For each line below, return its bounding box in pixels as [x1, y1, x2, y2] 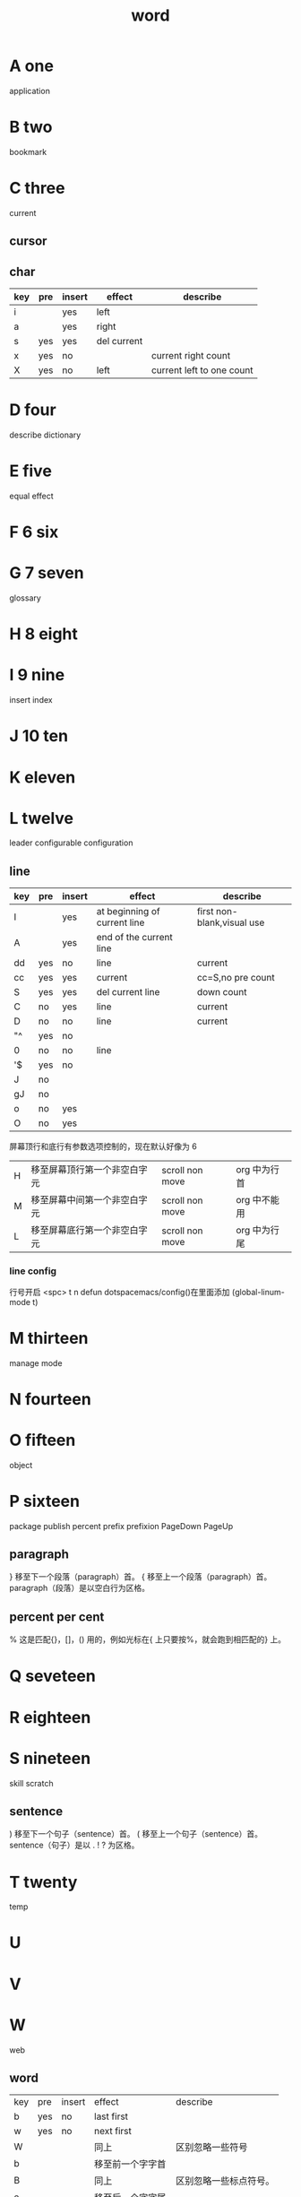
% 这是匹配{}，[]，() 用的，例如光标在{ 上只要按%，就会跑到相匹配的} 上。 [9, 1634, 287, 1645]
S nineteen [9, 1748, 91, 1769]
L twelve [9, 808, 74, 828]
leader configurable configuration [9, 837, 133, 848]
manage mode [9, 1357, 63, 1368]
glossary [9, 592, 42, 603]
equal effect [9, 490, 54, 501]
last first [93, 2110, 128, 2123]
